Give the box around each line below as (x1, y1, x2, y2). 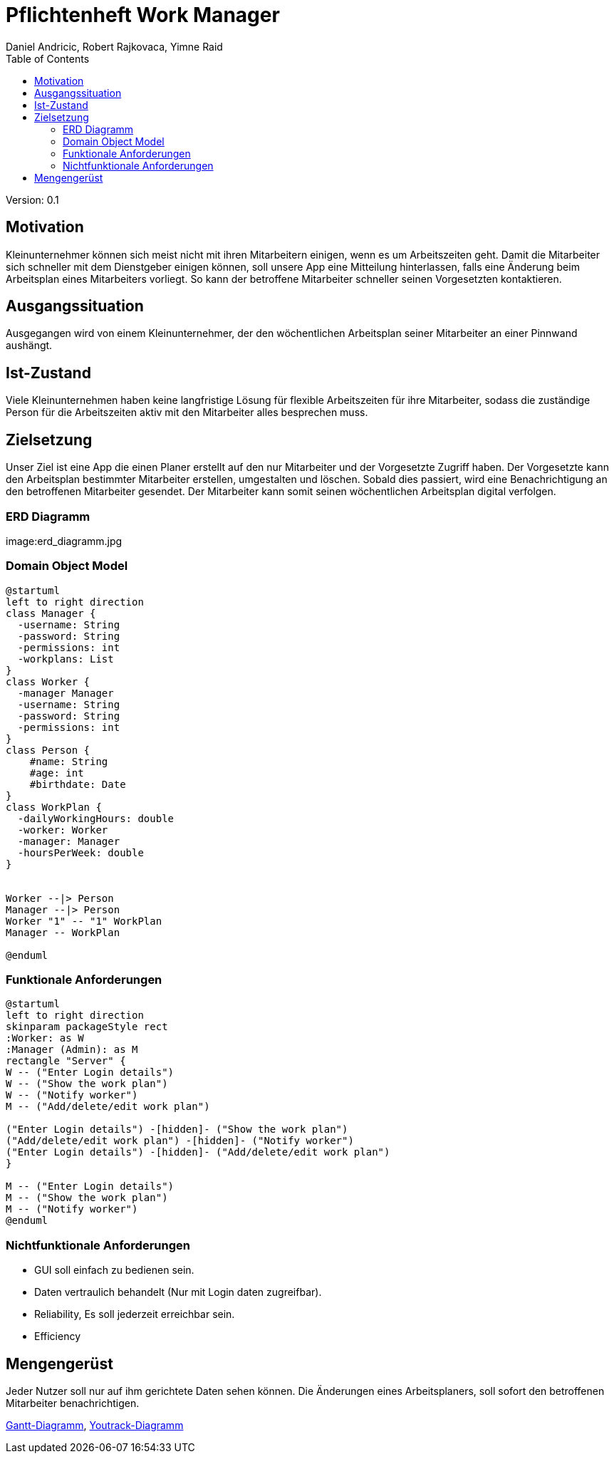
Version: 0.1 (6, 193, 59, 206)
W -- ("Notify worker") (6, 1089, 138, 1101)
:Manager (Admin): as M (6, 1044, 138, 1056)
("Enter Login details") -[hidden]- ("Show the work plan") (6, 1123, 348, 1136)
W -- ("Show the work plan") (6, 1078, 168, 1090)
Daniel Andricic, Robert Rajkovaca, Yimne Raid (6, 40, 223, 53)
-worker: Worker (17, 824, 108, 836)
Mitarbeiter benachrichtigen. (6, 1396, 140, 1409)
